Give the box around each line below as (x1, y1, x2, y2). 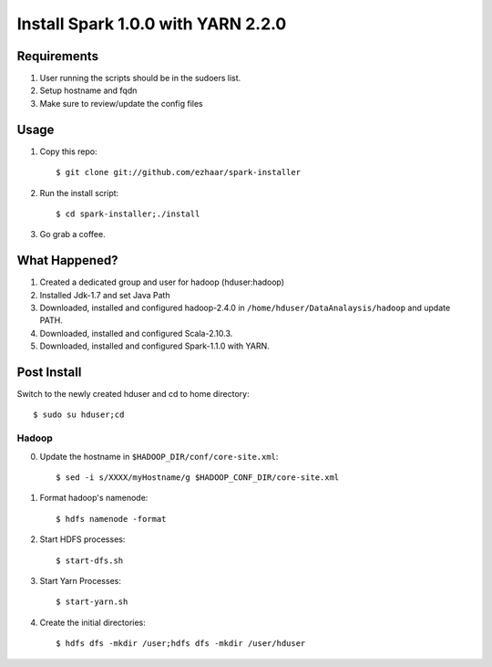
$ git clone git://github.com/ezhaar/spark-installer (56, 167, 301, 178)
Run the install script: (39, 187, 119, 198)
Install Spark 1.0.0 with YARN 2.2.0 (16, 14, 287, 34)
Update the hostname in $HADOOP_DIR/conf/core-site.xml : (39, 451, 279, 462)
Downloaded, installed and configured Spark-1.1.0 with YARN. (39, 340, 271, 351)
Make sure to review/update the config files (39, 98, 204, 109)
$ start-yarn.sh (56, 597, 128, 607)
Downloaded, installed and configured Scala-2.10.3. (39, 328, 233, 339)
